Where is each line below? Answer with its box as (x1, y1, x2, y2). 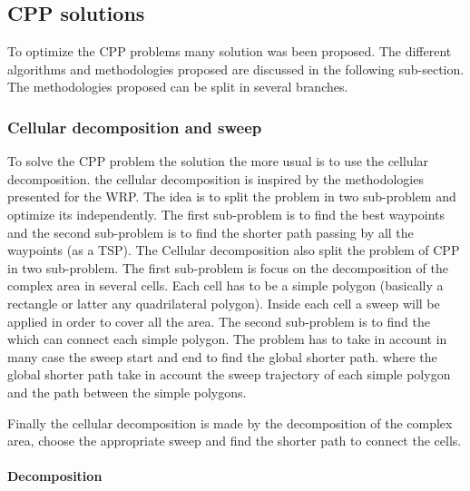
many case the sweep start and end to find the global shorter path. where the (7, 347, 437, 366)
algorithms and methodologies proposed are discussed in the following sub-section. (7, 59, 465, 78)
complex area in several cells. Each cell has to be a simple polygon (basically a (7, 276, 444, 295)
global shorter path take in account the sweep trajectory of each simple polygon (7, 365, 451, 384)
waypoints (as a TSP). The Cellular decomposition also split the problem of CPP (7, 241, 460, 260)
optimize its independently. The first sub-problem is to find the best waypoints (7, 204, 446, 223)
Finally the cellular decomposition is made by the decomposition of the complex (7, 413, 453, 432)
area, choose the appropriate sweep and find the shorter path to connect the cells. (7, 431, 462, 450)
